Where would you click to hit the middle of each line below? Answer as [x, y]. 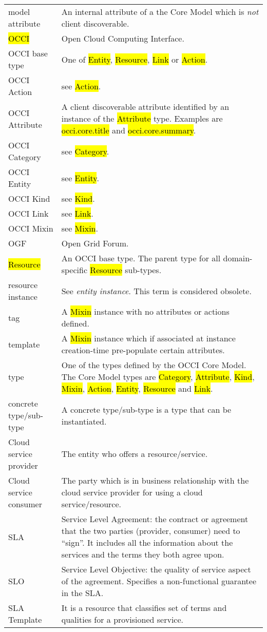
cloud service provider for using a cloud [132, 492]
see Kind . [78, 198]
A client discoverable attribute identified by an [145, 107]
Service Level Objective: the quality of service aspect [156, 569]
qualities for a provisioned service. [122, 619]
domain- [238, 258]
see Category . [85, 151]
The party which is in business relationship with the [155, 480]
